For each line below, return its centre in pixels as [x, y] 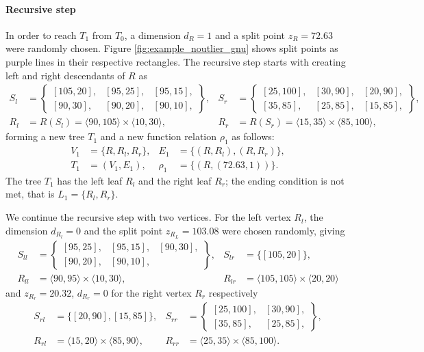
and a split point [250, 35]
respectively [233, 292]
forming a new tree [45, 136]
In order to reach [41, 35]
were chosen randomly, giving [284, 230]
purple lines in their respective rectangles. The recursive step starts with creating [176, 61]
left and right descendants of [65, 75]
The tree [24, 180]
